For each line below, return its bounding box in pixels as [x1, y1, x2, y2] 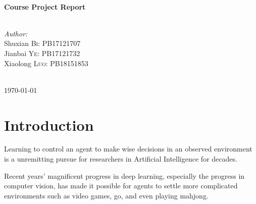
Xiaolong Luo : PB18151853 [4, 58, 88, 68]
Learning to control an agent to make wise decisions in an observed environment [4, 143, 252, 154]
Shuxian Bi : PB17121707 [4, 38, 81, 48]
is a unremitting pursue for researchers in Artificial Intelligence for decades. [4, 154, 237, 164]
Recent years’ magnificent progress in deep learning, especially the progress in [4, 170, 245, 181]
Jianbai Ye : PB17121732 [4, 47, 80, 58]
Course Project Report [4, 1, 86, 12]
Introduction [4, 114, 94, 135]
